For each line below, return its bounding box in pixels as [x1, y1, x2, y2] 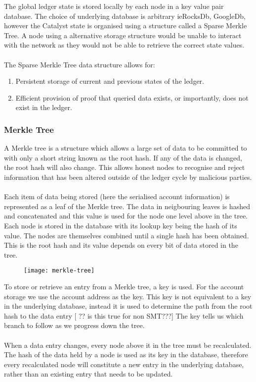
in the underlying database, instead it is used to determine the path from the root [4, 301, 253, 311]
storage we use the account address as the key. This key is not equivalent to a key [4, 291, 252, 301]
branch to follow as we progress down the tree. [4, 320, 145, 330]
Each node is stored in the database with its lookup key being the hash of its [4, 220, 237, 230]
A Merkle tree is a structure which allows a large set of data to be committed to [4, 143, 247, 153]
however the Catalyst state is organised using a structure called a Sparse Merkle [4, 20, 247, 31]
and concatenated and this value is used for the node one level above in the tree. [4, 211, 248, 221]
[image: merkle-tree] [24, 267, 95, 274]
